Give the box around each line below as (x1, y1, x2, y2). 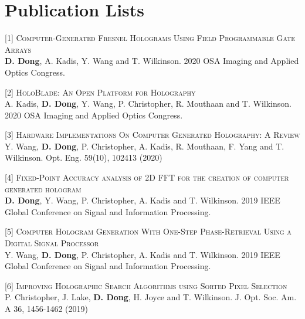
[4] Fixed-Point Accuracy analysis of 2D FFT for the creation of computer (5, 171, 289, 184)
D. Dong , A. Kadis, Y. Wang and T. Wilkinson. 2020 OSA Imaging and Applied (5, 55, 299, 67)
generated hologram (5, 182, 82, 195)
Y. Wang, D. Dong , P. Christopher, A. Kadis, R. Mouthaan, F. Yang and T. (5, 140, 284, 152)
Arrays (5, 43, 31, 55)
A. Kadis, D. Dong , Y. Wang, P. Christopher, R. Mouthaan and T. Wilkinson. (5, 97, 292, 110)
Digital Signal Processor (5, 237, 99, 249)
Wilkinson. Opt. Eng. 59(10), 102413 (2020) (5, 151, 162, 164)
